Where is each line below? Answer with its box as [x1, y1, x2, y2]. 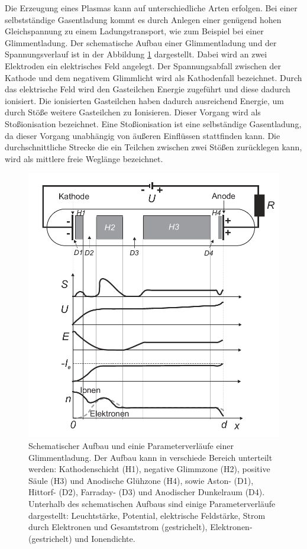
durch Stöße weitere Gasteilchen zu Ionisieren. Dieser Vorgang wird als [5, 106, 261, 118]
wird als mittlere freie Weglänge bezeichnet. [5, 152, 163, 164]
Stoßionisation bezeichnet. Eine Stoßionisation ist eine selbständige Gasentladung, [5, 117, 302, 130]
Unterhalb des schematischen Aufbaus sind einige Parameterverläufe [28, 497, 276, 509]
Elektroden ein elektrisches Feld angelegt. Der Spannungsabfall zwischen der [5, 59, 281, 72]
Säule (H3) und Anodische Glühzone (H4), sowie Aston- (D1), [28, 474, 254, 486]
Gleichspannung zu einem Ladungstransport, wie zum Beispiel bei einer [5, 25, 264, 37]
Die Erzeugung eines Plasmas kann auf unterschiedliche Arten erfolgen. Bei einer [5, 2, 298, 14]
